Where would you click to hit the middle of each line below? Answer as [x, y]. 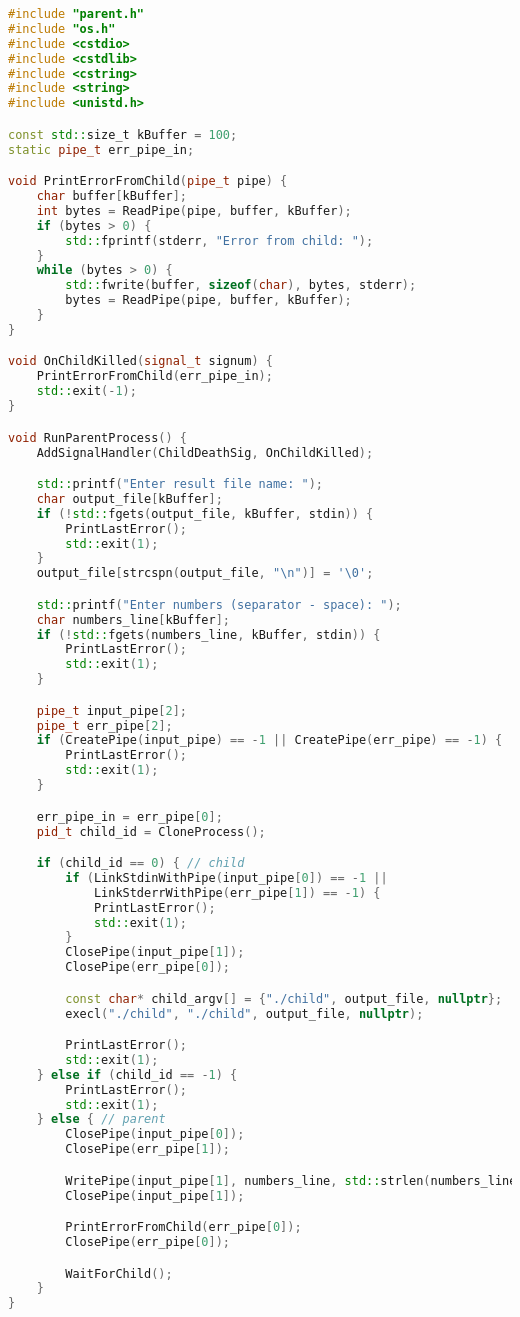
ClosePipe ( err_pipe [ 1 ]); [147, 1149]
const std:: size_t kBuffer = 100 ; [123, 134]
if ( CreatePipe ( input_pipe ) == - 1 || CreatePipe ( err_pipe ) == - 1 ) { [269, 740]
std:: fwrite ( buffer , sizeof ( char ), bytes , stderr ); [241, 285]
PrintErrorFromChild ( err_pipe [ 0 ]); [183, 1227]
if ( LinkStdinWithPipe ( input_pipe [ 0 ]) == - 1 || [226, 877]
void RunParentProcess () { [98, 437]
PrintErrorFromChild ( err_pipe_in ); [154, 376]
